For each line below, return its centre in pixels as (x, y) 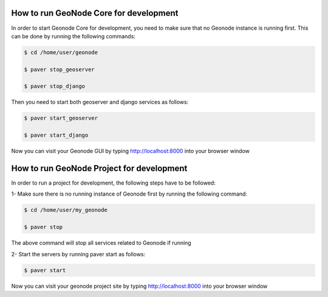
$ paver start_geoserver (61, 118)
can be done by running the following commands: (73, 36)
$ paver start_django (56, 135)
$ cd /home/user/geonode (61, 52)
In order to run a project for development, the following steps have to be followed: (113, 183)
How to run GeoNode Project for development (99, 168)
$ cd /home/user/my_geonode (66, 210)
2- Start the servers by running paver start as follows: (78, 254)
